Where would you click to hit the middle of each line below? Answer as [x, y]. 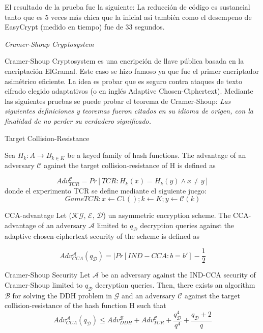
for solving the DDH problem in [62, 295]
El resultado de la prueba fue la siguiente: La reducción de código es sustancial [127, 7]
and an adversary [148, 295]
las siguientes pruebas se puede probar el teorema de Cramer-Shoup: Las [118, 101]
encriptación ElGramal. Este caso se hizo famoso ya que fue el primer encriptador [132, 71]
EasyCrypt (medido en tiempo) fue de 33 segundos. [85, 27]
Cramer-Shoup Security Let [48, 275]
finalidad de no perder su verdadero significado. [78, 120]
